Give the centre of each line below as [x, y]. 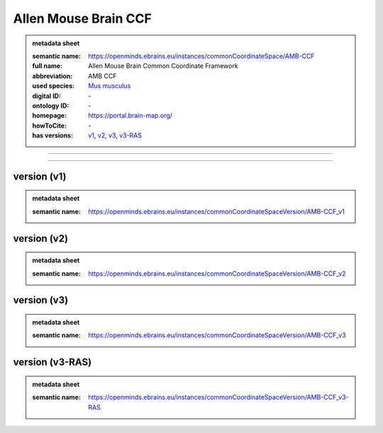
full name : [48, 66]
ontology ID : [51, 106]
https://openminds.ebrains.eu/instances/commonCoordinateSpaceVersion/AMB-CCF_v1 [217, 211]
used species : [53, 86]
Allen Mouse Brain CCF [82, 18]
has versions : [53, 135]
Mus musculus [110, 86]
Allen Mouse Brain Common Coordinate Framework [163, 66]
